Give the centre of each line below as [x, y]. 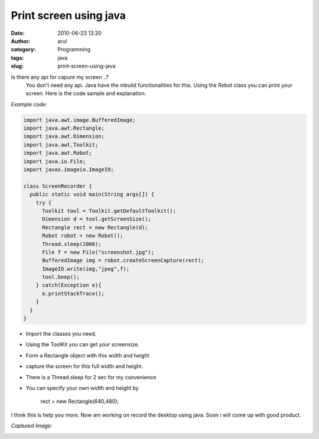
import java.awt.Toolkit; [61, 144]
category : [23, 50]
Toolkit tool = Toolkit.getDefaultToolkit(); [109, 211]
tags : [17, 58]
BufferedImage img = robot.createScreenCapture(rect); [123, 261]
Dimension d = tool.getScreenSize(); [97, 219]
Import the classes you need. [61, 334]
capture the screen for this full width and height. [84, 366]
